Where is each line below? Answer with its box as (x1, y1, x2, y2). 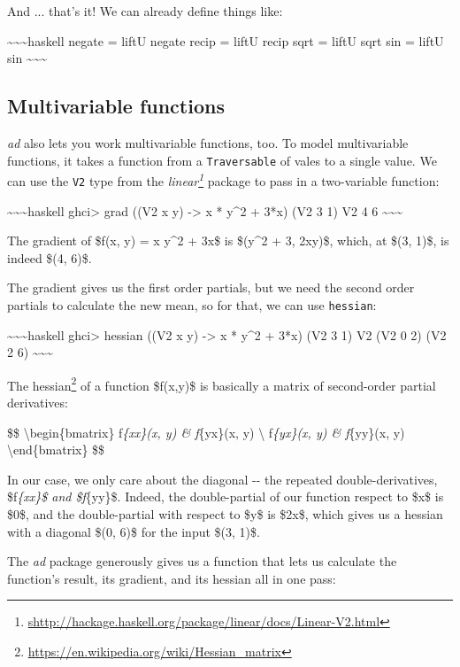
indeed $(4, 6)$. (7, 248, 92, 267)
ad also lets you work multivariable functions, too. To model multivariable (7, 133, 409, 151)
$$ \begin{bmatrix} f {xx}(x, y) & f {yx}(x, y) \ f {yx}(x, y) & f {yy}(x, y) (7, 423, 405, 441)
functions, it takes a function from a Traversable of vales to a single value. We (7, 151, 437, 169)
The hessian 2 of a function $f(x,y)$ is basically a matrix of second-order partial (7, 373, 436, 394)
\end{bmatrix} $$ (7, 440, 105, 459)
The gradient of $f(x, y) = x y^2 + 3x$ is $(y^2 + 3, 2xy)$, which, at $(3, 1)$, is (7, 231, 449, 250)
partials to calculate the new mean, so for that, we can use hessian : (7, 295, 377, 314)
